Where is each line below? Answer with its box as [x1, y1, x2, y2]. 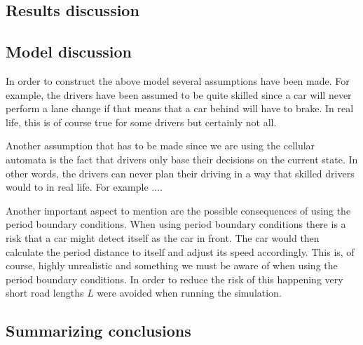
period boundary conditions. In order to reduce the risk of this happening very [6, 271, 343, 286]
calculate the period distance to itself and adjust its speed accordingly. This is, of [6, 244, 355, 259]
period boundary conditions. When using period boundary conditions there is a [6, 217, 346, 231]
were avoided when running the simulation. [97, 285, 282, 300]
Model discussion [6, 41, 132, 62]
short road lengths [6, 285, 84, 300]
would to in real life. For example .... [6, 180, 163, 194]
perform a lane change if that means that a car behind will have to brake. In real [6, 101, 354, 116]
